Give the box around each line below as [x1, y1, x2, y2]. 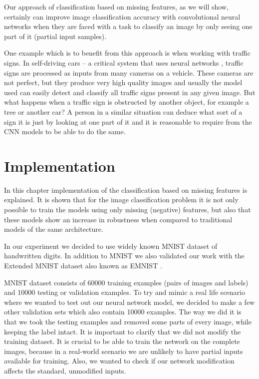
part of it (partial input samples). [4, 31, 107, 41]
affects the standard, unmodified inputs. [4, 365, 126, 375]
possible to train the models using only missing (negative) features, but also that [4, 204, 251, 215]
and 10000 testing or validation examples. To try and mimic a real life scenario [4, 287, 245, 297]
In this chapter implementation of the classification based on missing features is [4, 184, 248, 195]
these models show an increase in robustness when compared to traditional [4, 214, 233, 224]
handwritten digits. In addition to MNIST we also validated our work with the [4, 250, 245, 261]
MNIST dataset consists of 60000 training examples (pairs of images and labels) [4, 277, 249, 287]
